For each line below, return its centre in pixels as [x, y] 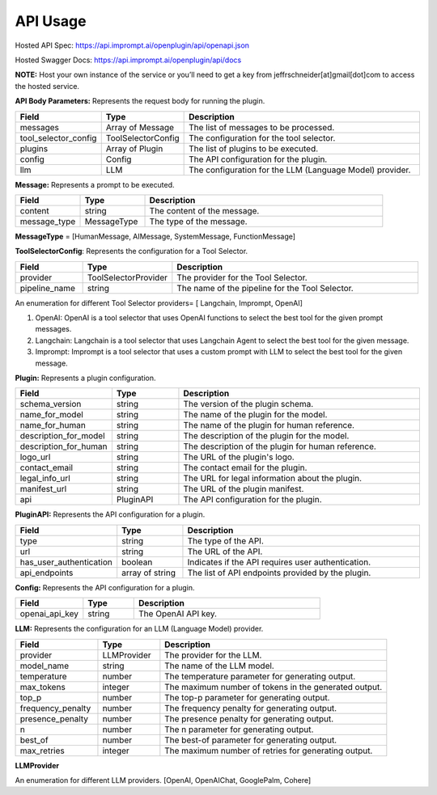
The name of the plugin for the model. [255, 415]
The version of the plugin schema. [248, 404]
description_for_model [62, 436]
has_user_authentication [66, 562]
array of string [148, 573]
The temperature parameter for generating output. [260, 676]
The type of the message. [198, 221]
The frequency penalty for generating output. [251, 708]
